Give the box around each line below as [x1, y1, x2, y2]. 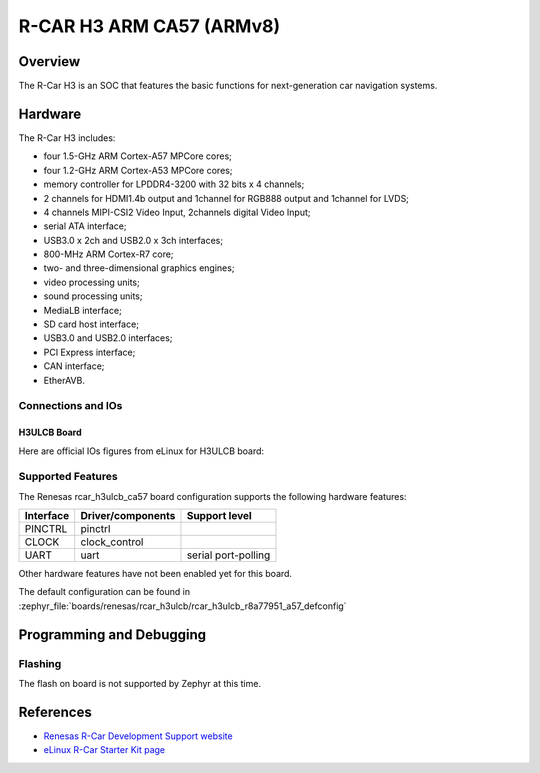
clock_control [80, 535, 144, 549]
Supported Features [18, 470, 119, 484]
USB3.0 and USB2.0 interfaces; [43, 332, 173, 344]
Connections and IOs [18, 399, 123, 413]
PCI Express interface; [43, 346, 136, 358]
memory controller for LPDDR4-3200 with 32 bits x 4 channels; [43, 178, 305, 190]
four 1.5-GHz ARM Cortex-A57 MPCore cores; [43, 150, 232, 162]
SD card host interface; [43, 318, 140, 330]
